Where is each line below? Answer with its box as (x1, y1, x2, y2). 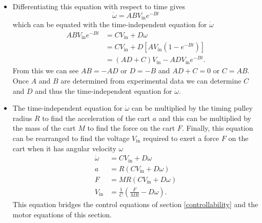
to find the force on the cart (87, 123, 175, 133)
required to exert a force (143, 132, 219, 143)
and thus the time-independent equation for (35, 85, 172, 96)
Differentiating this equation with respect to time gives (12, 1, 185, 11)
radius (12, 112, 32, 123)
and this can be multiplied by (158, 112, 251, 123)
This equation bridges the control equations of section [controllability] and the (12, 198, 258, 209)
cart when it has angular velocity (12, 143, 116, 153)
